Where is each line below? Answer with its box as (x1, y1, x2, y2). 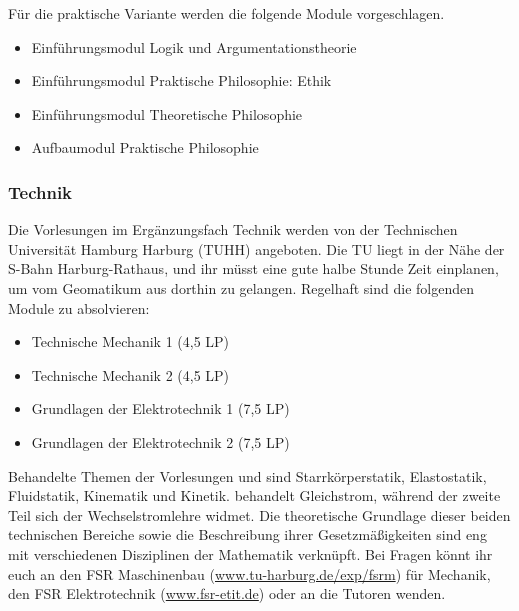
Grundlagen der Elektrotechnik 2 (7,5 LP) (31, 431, 290, 452)
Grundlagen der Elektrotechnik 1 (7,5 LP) (31, 398, 290, 419)
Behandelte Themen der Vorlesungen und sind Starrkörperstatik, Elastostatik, (8, 465, 487, 486)
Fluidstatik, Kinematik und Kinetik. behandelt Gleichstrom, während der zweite (8, 485, 501, 506)
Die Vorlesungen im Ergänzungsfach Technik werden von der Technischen (8, 219, 458, 240)
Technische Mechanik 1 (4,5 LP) (31, 331, 230, 352)
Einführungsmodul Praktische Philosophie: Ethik (31, 70, 332, 91)
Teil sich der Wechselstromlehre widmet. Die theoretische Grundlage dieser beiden (8, 504, 511, 525)
